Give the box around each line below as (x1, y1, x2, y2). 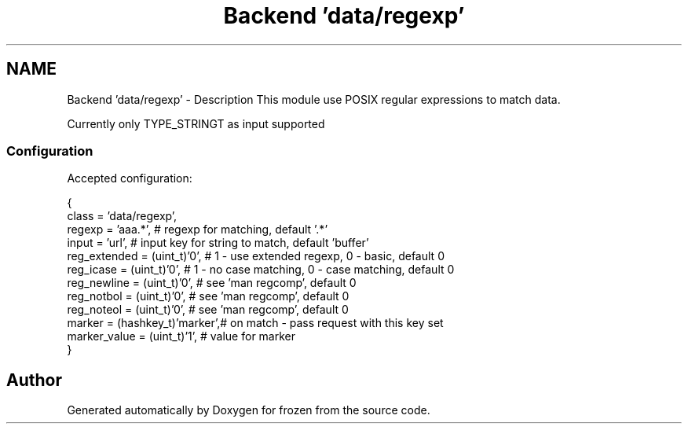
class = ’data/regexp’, (67, 209, 177, 223)
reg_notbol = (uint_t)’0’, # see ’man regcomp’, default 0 (67, 289, 349, 303)
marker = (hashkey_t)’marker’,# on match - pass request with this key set (67, 316, 444, 330)
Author (6, 369, 62, 390)
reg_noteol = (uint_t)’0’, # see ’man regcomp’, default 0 (67, 303, 349, 317)
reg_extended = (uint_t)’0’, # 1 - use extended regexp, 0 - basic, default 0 (67, 249, 445, 263)
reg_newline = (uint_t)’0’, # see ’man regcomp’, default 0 (67, 276, 357, 290)
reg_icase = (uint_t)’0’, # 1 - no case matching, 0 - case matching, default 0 (67, 263, 455, 277)
